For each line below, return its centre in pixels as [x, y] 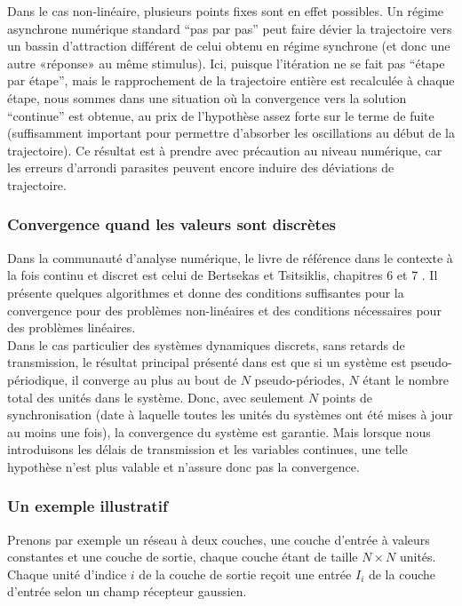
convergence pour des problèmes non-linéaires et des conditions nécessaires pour [224, 310]
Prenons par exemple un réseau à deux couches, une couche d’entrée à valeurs [219, 539]
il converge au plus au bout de [154, 379]
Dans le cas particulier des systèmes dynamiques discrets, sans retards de [206, 344]
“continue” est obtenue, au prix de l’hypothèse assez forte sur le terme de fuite [221, 115]
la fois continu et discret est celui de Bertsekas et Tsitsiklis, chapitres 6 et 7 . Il [223, 275]
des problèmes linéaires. [72, 327]
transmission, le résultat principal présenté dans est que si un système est [207, 362]
